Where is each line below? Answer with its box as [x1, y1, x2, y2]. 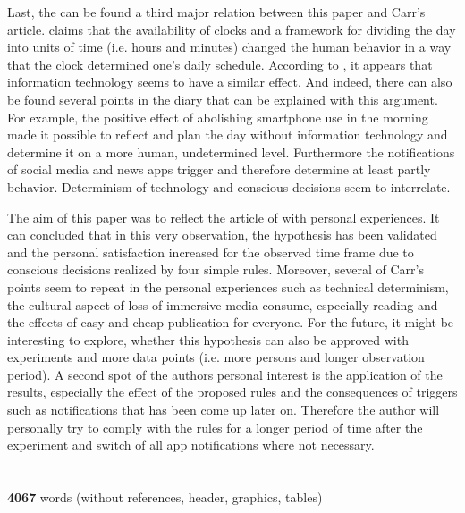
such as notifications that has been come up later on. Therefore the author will [7, 400, 440, 419]
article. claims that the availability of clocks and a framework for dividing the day [7, 20, 456, 38]
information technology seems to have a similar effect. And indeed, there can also [7, 72, 452, 91]
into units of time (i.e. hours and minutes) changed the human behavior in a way [7, 38, 452, 56]
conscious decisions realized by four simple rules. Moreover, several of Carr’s [7, 260, 425, 279]
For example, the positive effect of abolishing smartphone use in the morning [7, 107, 428, 126]
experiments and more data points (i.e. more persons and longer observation [7, 348, 425, 366]
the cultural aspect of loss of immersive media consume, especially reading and [7, 295, 438, 314]
